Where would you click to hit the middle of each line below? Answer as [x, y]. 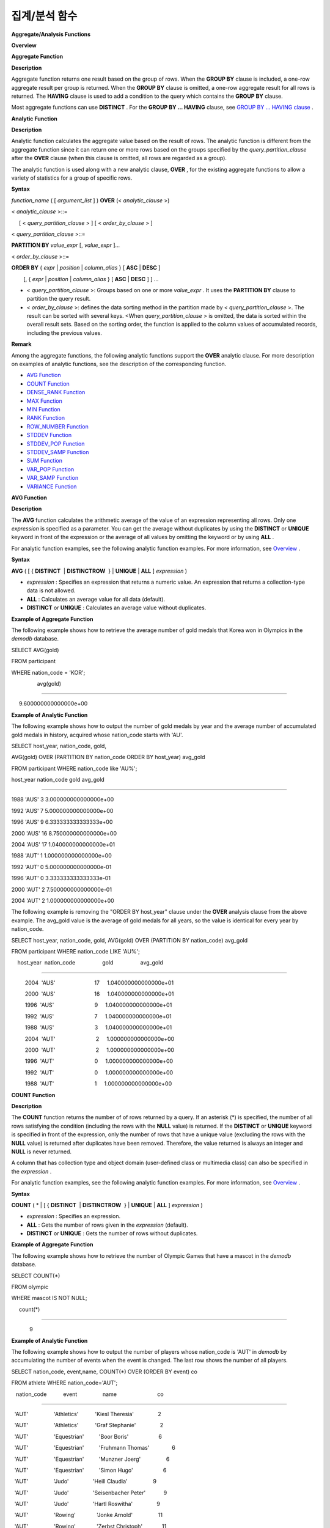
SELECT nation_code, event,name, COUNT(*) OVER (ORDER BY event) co [105, 1372]
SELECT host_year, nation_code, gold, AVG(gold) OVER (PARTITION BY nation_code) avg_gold [130, 940]
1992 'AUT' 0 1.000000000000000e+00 [99, 1072]
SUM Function [44, 461]
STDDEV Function [49, 435]
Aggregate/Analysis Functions [51, 34]
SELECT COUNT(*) [36, 1276]
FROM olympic [30, 1287]
